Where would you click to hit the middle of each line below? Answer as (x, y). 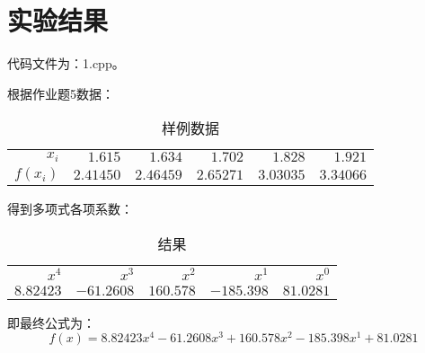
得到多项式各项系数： (70, 209)
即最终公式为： (51, 322)
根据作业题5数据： (61, 93)
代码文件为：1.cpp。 (66, 63)
